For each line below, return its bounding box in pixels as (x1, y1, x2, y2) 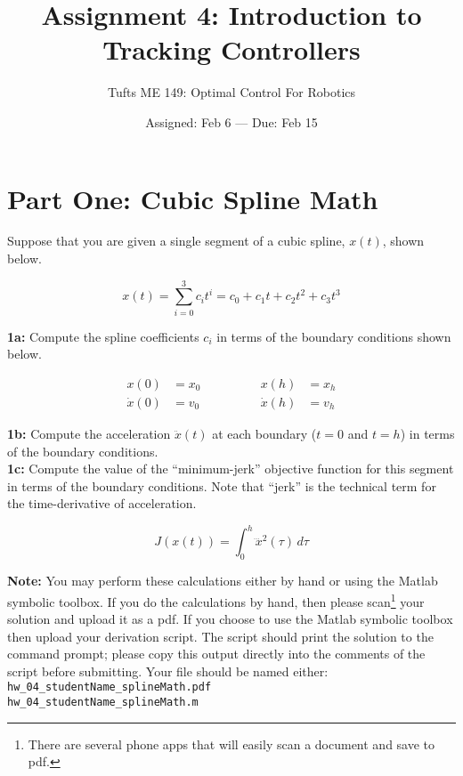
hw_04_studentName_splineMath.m (7, 696, 199, 709)
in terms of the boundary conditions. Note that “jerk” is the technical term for (7, 476, 436, 495)
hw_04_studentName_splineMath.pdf (7, 681, 212, 694)
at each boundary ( (212, 424, 317, 442)
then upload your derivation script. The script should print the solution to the (7, 626, 434, 645)
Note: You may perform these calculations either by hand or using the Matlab (7, 571, 438, 590)
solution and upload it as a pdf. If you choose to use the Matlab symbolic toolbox (7, 610, 453, 628)
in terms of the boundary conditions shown (216, 327, 451, 345)
